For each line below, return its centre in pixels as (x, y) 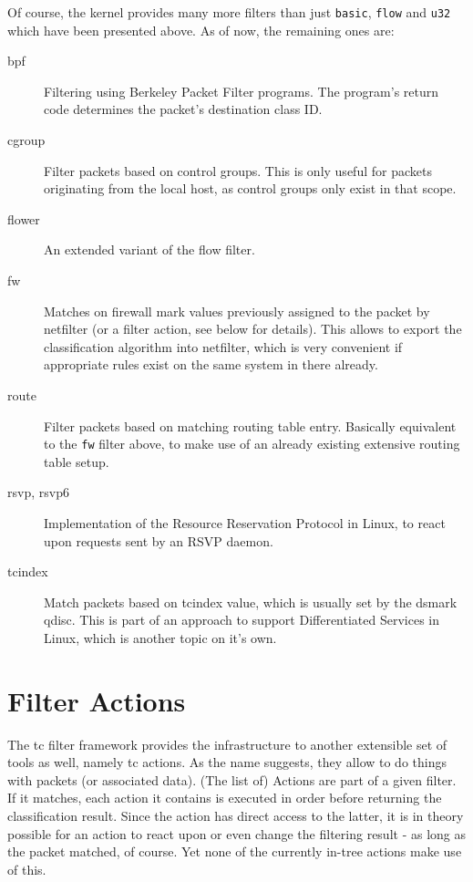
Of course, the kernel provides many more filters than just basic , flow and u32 (229, 12)
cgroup (26, 140)
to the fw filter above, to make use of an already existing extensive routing (252, 444)
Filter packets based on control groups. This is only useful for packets (238, 170)
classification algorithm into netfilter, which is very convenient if (223, 346)
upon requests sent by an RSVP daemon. (159, 540)
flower (24, 218)
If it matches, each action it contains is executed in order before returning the (225, 798)
